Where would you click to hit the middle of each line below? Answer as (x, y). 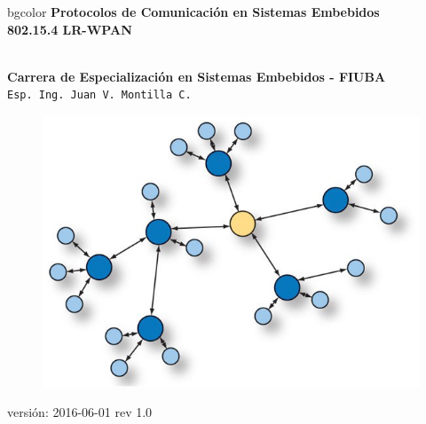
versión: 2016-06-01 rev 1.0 (80, 412)
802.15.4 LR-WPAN (70, 29)
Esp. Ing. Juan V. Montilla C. (99, 95)
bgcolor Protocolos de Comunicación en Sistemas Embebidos (193, 12)
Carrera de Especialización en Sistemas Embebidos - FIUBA (197, 76)
